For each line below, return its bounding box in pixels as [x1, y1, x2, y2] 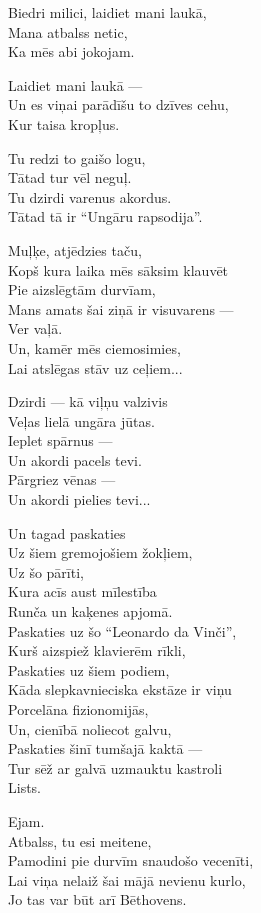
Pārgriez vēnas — [8, 469, 116, 490]
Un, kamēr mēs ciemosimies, [8, 337, 181, 358]
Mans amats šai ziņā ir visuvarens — [8, 298, 234, 319]
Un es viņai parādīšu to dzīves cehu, [8, 94, 229, 115]
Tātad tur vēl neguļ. [8, 167, 132, 188]
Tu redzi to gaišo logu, [8, 147, 146, 168]
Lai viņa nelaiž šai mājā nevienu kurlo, [8, 869, 246, 890]
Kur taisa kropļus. [8, 113, 120, 134]
